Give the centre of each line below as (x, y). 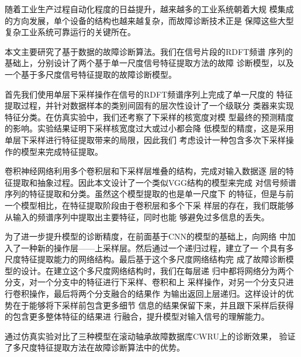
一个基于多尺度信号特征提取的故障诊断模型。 (91, 74)
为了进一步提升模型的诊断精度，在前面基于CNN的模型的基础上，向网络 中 (146, 236)
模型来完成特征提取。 (62, 151)
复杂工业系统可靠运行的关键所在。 (70, 32)
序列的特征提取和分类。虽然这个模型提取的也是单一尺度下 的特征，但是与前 (149, 194)
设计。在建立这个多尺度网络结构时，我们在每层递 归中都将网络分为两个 (157, 270)
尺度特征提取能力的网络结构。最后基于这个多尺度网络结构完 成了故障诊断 (145, 259)
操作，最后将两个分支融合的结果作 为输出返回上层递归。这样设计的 (157, 294)
